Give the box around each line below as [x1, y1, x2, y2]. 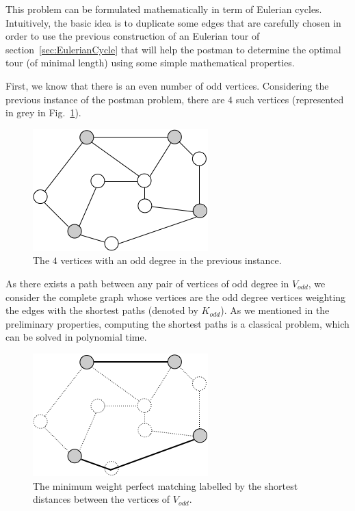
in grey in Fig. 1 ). [5, 105, 81, 120]
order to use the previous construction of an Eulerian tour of [5, 29, 260, 43]
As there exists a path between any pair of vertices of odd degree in [5, 276, 289, 290]
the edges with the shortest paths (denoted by [5, 303, 198, 317]
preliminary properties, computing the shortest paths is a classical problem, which [5, 316, 350, 330]
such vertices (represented [235, 92, 344, 106]
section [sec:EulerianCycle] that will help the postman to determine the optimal [5, 42, 341, 56]
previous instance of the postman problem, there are [5, 92, 225, 106]
